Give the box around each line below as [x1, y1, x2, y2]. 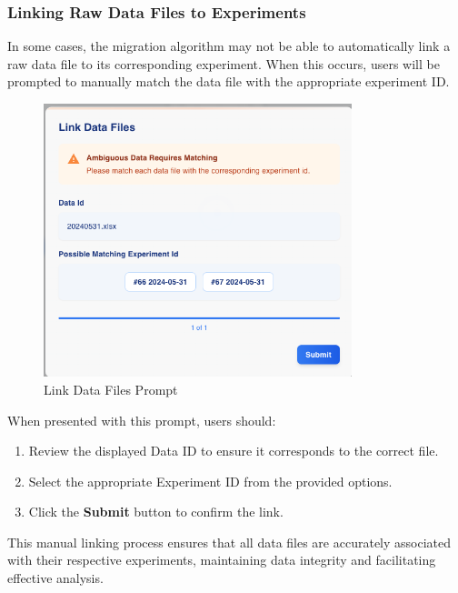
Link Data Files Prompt [44, 379, 178, 398]
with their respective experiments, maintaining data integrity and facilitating [7, 550, 436, 569]
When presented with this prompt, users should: [7, 410, 276, 429]
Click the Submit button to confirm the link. [28, 502, 284, 521]
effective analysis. [7, 568, 104, 588]
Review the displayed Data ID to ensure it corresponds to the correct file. [28, 441, 439, 460]
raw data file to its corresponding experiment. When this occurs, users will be [7, 54, 440, 73]
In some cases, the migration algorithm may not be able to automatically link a [7, 36, 451, 55]
